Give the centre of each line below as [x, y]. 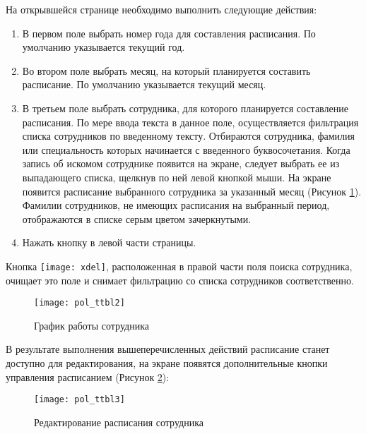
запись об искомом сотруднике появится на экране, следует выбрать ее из [181, 163]
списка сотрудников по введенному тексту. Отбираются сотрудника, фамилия [188, 136]
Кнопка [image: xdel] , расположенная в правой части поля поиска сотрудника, [179, 266]
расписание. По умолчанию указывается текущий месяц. [144, 84]
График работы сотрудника [91, 325]
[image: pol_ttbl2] [79, 303]
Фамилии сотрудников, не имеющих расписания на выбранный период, [176, 205]
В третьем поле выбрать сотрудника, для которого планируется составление [185, 108]
